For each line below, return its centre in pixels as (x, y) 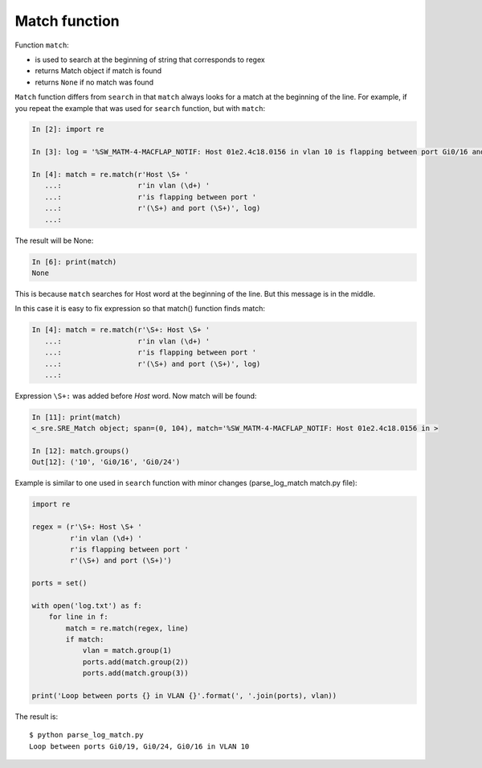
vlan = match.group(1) (127, 651)
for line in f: (78, 617)
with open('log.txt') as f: (87, 606)
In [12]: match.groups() (81, 451)
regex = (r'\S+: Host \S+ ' (87, 527)
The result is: (37, 717)
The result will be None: (54, 240)
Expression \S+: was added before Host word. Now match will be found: (136, 396)
